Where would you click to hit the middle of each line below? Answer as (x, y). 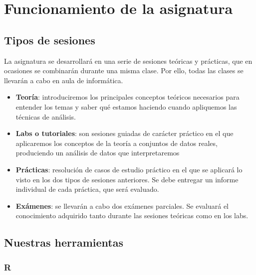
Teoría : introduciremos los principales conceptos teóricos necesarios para (128, 97)
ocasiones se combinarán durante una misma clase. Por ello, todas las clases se (124, 70)
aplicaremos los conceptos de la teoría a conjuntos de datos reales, (117, 143)
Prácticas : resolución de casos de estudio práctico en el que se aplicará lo (129, 169)
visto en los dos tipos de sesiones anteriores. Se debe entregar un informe (127, 179)
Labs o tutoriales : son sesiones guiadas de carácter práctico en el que (125, 133)
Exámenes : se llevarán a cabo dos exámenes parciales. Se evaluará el (122, 206)
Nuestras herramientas (64, 242)
